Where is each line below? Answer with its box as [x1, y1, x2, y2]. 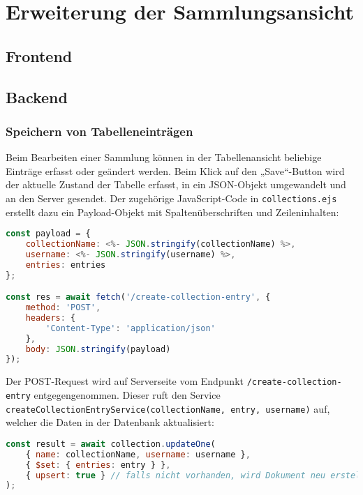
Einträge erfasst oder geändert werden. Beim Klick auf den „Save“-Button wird [6, 163, 345, 178]
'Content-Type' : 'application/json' [45, 323, 216, 333]
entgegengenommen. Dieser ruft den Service [34, 388, 221, 402]
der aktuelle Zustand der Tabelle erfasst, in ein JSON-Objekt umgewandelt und [6, 177, 346, 192]
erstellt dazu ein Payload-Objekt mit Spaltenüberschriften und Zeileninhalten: [6, 204, 339, 219]
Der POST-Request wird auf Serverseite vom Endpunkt [6, 374, 244, 388]
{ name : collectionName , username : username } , [25, 449, 251, 459]
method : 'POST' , [25, 303, 101, 313]
